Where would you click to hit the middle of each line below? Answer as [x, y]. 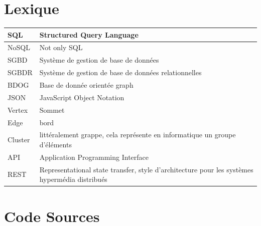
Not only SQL [61, 47]
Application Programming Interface [94, 157]
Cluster [19, 140]
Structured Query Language [89, 34]
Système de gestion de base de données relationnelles [120, 72]
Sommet [52, 109]
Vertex [18, 109]
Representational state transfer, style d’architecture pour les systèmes [146, 169]
